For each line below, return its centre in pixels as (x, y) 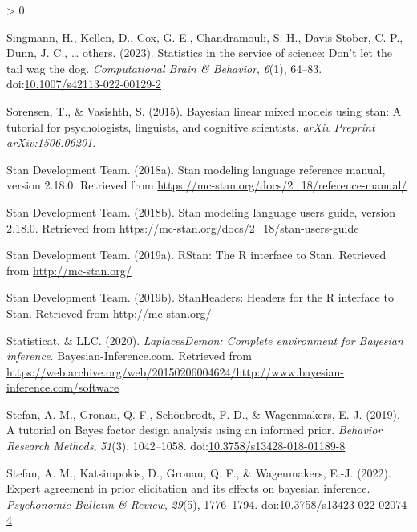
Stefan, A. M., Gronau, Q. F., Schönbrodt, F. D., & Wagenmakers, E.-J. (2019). (203, 414)
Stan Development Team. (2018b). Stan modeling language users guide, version (201, 211)
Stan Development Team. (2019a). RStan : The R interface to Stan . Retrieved (196, 255)
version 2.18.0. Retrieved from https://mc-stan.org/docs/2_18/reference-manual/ (207, 185)
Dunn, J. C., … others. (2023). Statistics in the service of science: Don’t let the (199, 53)
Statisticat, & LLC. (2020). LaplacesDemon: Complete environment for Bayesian (205, 340)
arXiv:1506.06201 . (51, 142)
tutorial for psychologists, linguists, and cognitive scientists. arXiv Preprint (191, 126)
